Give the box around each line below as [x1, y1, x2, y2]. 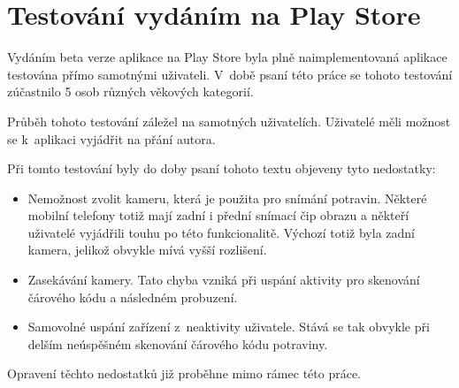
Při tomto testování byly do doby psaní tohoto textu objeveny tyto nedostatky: [7, 159, 436, 178]
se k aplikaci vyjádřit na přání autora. [7, 129, 216, 148]
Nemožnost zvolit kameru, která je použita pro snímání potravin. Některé [27, 188, 427, 207]
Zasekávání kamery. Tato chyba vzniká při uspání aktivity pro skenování [27, 270, 420, 289]
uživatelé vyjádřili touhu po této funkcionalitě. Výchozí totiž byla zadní [27, 223, 415, 241]
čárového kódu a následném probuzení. [27, 287, 238, 306]
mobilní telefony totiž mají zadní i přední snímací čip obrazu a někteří [27, 206, 409, 224]
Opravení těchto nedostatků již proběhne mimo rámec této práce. [7, 364, 361, 383]
